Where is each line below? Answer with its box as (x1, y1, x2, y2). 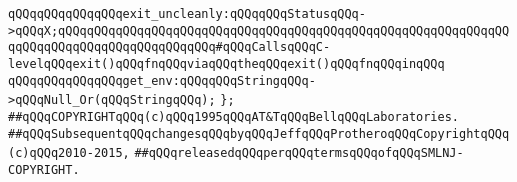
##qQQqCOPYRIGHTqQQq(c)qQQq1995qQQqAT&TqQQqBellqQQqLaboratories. (8, 109, 460, 124)
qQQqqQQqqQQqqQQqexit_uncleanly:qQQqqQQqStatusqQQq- (8, 7, 366, 21)
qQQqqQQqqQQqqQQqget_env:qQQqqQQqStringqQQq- (8, 73, 316, 88)
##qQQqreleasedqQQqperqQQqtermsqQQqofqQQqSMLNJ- (134, 146, 464, 161)
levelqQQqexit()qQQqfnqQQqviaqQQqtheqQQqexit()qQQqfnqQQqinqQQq (8, 56, 445, 71)
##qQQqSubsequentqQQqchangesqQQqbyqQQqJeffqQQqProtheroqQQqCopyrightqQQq (8, 126, 510, 141)
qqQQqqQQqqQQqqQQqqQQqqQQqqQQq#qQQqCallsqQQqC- (8, 40, 331, 55)
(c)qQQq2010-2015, (8, 146, 130, 161)
